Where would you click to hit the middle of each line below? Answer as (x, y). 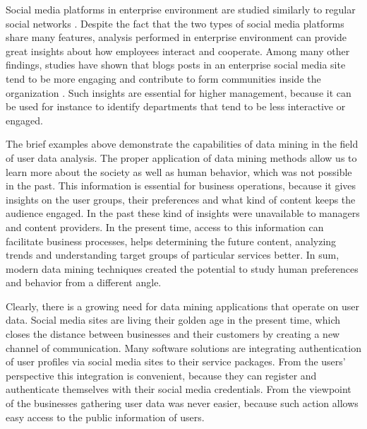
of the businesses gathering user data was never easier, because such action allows (182, 403)
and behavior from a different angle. (84, 282)
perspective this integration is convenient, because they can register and (161, 375)
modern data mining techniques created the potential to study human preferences (182, 268)
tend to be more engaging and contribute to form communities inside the (163, 78)
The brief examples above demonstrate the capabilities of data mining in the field (182, 144)
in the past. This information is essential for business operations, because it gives (181, 186)
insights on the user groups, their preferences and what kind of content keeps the (181, 199)
